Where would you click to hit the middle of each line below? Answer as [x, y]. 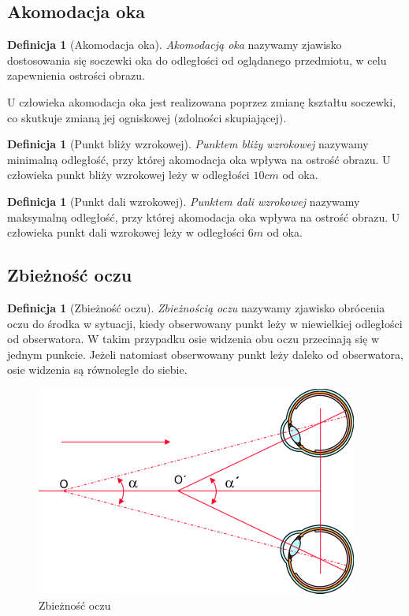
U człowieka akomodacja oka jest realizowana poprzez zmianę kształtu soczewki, [202, 101]
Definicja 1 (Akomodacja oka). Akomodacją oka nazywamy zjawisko [175, 45]
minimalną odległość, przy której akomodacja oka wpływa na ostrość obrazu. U [199, 159]
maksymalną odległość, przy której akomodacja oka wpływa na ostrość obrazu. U [204, 217]
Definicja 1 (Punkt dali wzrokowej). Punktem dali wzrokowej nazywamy [184, 201]
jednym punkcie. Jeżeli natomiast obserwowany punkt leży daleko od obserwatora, [205, 354]
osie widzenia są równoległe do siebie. [97, 370]
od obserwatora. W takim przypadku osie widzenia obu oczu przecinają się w [193, 339]
